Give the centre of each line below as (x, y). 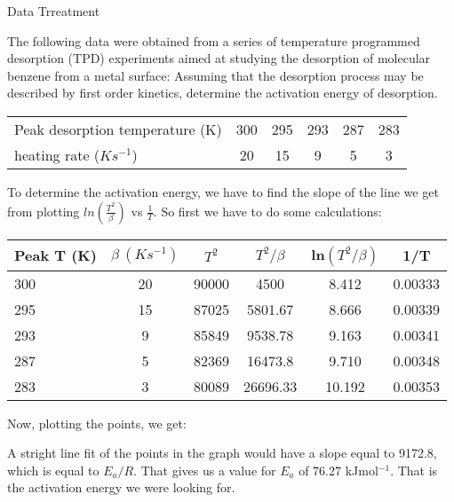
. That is (414, 470)
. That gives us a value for (205, 470)
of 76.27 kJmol (339, 470)
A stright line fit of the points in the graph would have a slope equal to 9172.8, (222, 453)
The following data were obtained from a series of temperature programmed (214, 40)
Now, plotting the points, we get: (97, 423)
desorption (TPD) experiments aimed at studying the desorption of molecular (219, 58)
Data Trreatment (54, 11)
